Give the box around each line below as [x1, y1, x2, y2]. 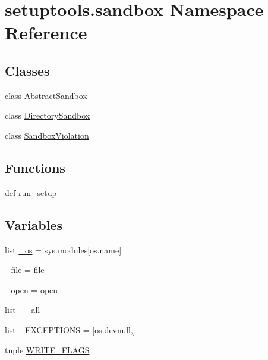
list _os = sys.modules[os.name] [5, 243, 122, 256]
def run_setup [5, 186, 57, 198]
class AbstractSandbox [5, 89, 87, 101]
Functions [5, 158, 65, 176]
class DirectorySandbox [5, 109, 90, 122]
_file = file [5, 263, 45, 276]
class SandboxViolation [5, 129, 89, 141]
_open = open [5, 283, 58, 296]
